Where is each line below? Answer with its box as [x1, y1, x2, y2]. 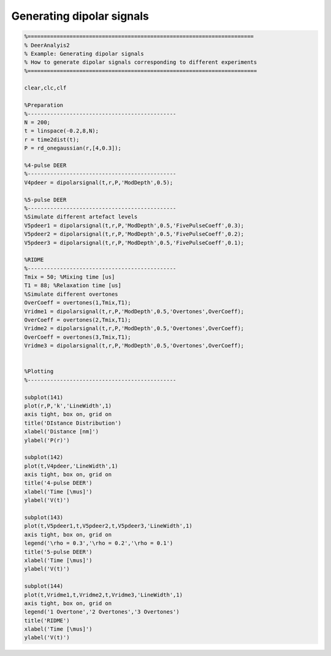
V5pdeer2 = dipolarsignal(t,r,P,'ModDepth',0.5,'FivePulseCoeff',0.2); [24, 231, 245, 237]
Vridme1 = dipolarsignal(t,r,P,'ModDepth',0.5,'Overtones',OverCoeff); [24, 307, 245, 315]
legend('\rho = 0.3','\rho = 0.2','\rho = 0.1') [24, 540, 173, 547]
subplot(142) [24, 454, 64, 461]
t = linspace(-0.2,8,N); [24, 128, 99, 134]
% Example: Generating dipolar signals [24, 50, 144, 57]
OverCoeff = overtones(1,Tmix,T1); [24, 299, 131, 306]
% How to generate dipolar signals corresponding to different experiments [24, 59, 257, 66]
